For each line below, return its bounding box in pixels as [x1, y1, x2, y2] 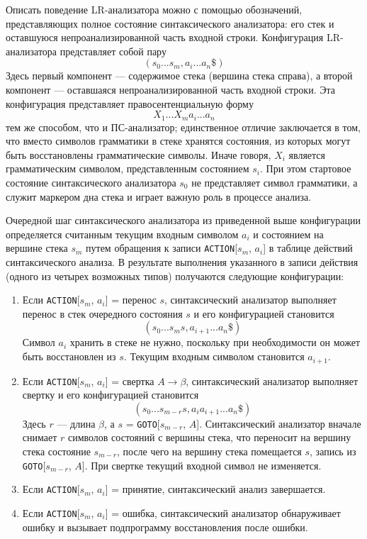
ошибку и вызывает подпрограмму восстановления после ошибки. [22, 519, 308, 534]
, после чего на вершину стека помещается [117, 444, 302, 458]
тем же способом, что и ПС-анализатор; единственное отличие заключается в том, [6, 119, 361, 134]
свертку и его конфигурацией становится [22, 387, 199, 402]
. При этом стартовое [259, 161, 351, 176]
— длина [57, 416, 96, 430]
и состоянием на [253, 226, 324, 241]
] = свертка [105, 373, 154, 388]
